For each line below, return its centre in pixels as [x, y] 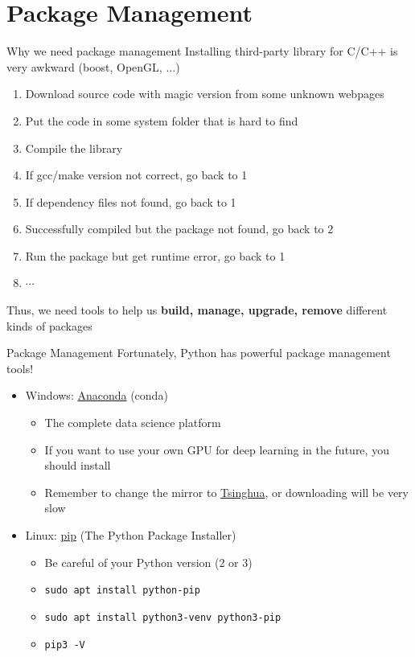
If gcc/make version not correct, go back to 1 [136, 175]
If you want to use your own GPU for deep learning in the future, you [217, 449]
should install [78, 465]
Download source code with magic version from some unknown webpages [205, 94]
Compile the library [74, 148]
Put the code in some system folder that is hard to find [162, 120]
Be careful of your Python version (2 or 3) [148, 562]
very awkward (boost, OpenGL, [84, 66]
